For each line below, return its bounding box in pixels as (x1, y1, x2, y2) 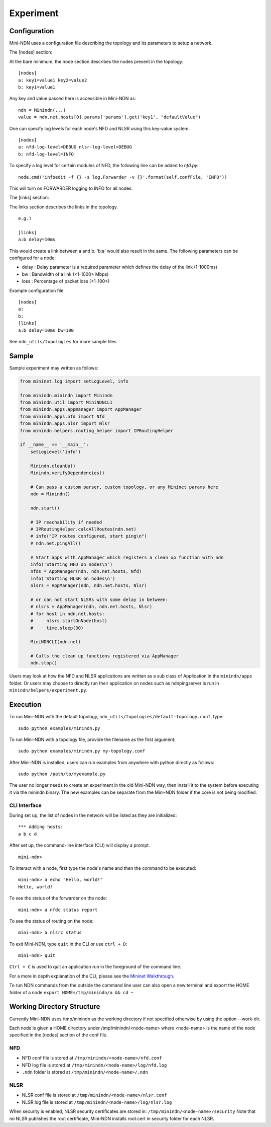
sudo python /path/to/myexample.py (18, 771, 106, 777)
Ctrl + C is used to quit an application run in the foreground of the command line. (9, 964, 182, 970)
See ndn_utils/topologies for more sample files (9, 338, 117, 344)
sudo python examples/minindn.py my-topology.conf (18, 748, 146, 754)
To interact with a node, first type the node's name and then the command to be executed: (9, 865, 196, 871)
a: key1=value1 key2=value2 (18, 77, 87, 83)
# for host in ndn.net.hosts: (30, 611, 105, 617)
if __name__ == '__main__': (20, 442, 89, 447)
